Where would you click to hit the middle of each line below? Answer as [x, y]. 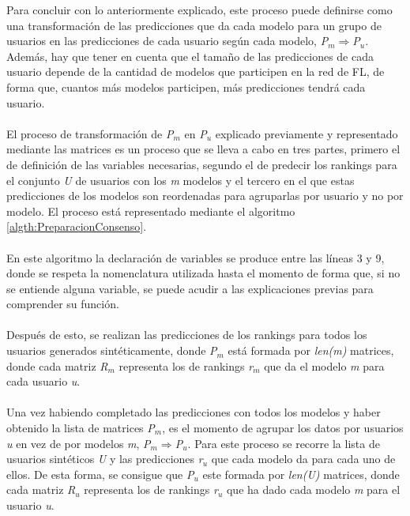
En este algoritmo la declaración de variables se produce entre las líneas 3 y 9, [196, 257]
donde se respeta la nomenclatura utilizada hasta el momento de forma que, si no [203, 273]
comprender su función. [63, 304]
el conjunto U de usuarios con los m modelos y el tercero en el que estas [181, 180]
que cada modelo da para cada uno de [303, 459]
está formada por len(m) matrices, [311, 350]
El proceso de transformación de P [90, 133]
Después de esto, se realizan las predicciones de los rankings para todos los [187, 335]
